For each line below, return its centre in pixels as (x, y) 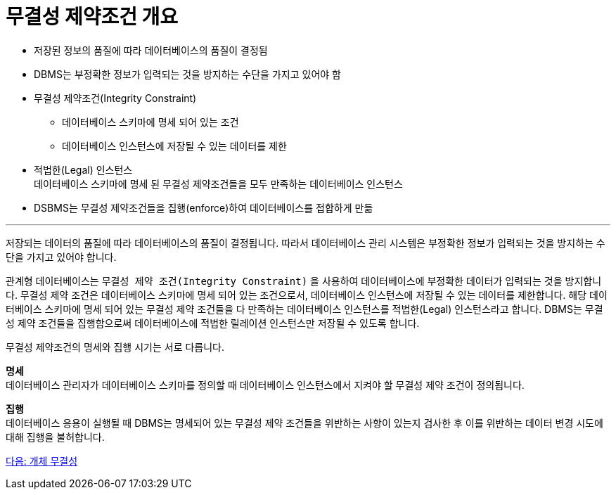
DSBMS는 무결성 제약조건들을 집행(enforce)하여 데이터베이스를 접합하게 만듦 (204, 207)
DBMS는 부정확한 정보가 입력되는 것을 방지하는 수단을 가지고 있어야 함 (187, 74)
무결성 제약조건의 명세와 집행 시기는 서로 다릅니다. (115, 347)
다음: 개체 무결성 (42, 461)
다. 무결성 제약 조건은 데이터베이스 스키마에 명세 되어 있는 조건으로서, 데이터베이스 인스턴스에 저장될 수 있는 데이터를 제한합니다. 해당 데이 (307, 295)
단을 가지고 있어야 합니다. (61, 257)
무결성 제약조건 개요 (92, 17)
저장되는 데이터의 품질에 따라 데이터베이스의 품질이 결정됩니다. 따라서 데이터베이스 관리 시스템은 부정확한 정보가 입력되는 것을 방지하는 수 (306, 243)
